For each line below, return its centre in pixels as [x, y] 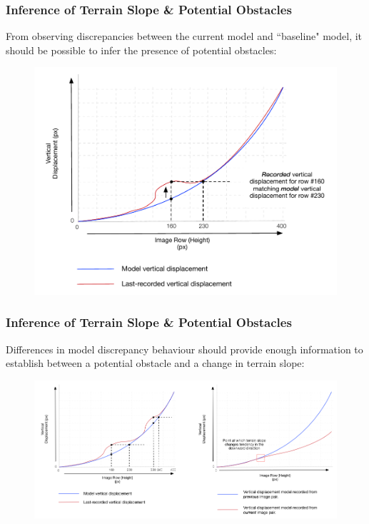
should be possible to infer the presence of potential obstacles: [141, 50]
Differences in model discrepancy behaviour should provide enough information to [184, 349]
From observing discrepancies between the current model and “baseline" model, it [184, 36]
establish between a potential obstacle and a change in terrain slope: [155, 363]
